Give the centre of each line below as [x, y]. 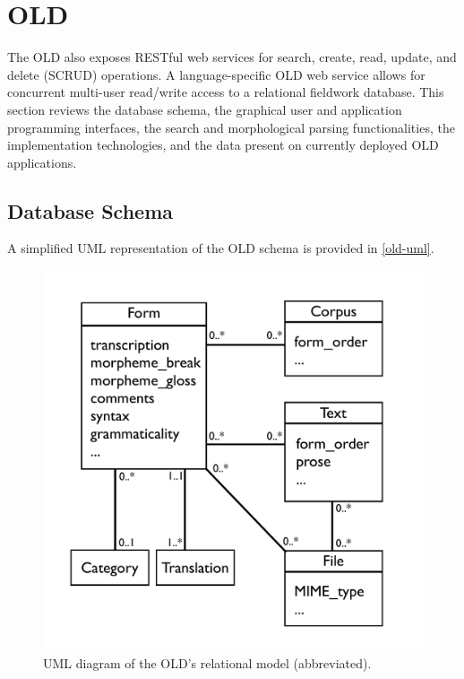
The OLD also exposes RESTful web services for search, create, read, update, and [232, 57]
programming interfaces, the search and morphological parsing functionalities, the [231, 127]
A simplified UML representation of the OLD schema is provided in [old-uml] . [221, 248]
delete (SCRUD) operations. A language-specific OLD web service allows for [216, 74]
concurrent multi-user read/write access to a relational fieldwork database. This [226, 92]
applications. [42, 162]
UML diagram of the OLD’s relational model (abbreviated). [207, 662]
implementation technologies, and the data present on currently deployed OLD [223, 145]
